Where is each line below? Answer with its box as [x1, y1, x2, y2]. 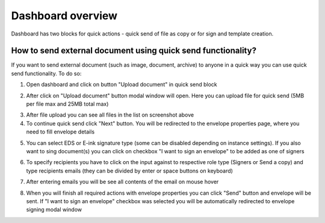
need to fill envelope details [26, 128, 95, 135]
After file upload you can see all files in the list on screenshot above [26, 111, 194, 118]
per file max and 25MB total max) [26, 100, 109, 108]
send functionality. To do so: [11, 70, 82, 77]
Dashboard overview [11, 9, 117, 22]
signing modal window [26, 206, 82, 213]
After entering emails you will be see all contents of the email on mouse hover [26, 178, 219, 186]
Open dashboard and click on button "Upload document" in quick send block [26, 81, 218, 88]
